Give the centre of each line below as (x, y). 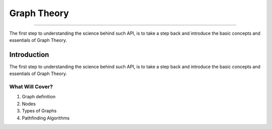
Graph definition (39, 97)
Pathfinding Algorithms (46, 118)
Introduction (29, 55)
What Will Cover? (31, 87)
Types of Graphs (39, 111)
